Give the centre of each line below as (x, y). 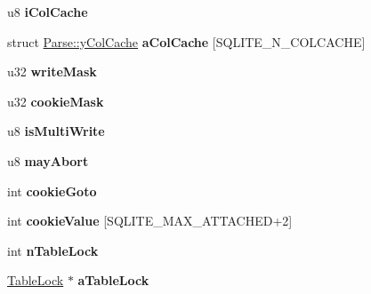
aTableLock (113, 280)
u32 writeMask (52, 72)
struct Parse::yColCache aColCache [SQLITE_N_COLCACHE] (186, 41)
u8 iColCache (48, 12)
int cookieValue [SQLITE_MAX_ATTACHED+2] (150, 221)
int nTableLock (53, 250)
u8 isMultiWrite (56, 131)
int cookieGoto (52, 191)
